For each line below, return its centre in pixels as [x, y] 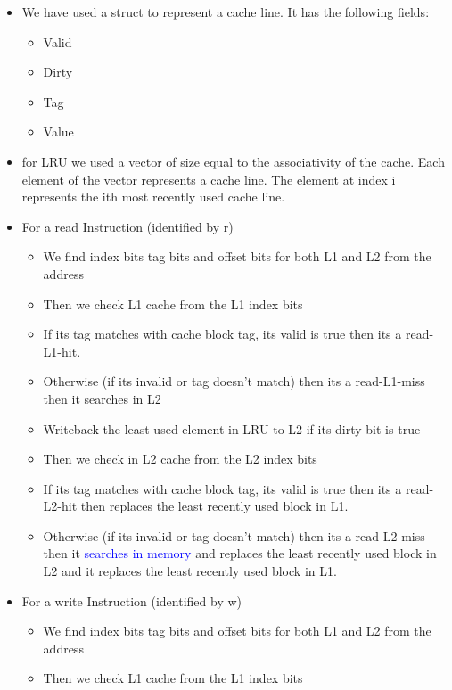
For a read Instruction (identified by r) [127, 226]
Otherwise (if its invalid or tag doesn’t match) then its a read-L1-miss [234, 381]
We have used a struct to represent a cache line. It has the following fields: [226, 12]
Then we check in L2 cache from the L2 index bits [180, 459]
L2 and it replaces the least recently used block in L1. [190, 571]
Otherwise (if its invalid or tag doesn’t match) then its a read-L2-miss [234, 535]
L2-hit [60, 506]
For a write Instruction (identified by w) [131, 600]
